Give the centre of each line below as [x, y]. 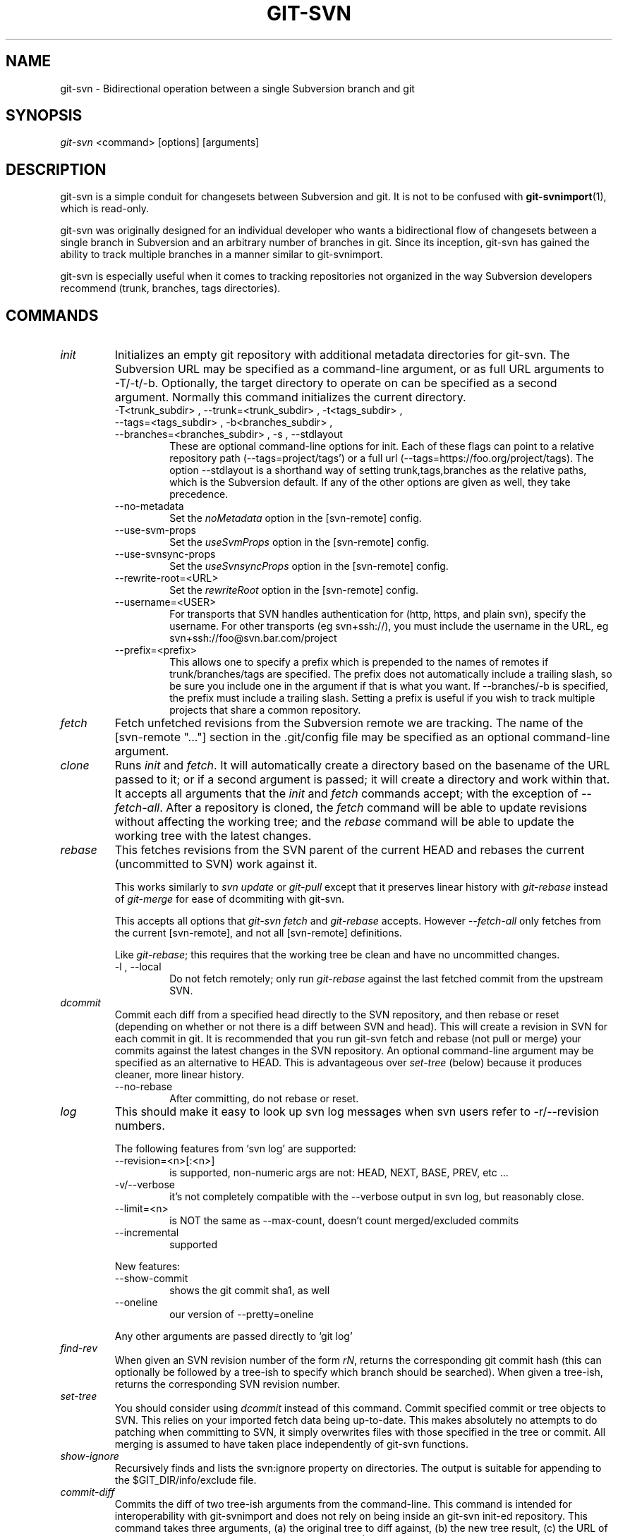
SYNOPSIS [44, 116]
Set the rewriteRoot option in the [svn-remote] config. [294, 590]
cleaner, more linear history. [180, 1075]
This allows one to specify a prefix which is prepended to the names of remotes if [359, 662]
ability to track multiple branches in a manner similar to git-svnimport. [222, 255]
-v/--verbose [145, 1185]
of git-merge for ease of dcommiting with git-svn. [230, 899]
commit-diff [87, 1492]
